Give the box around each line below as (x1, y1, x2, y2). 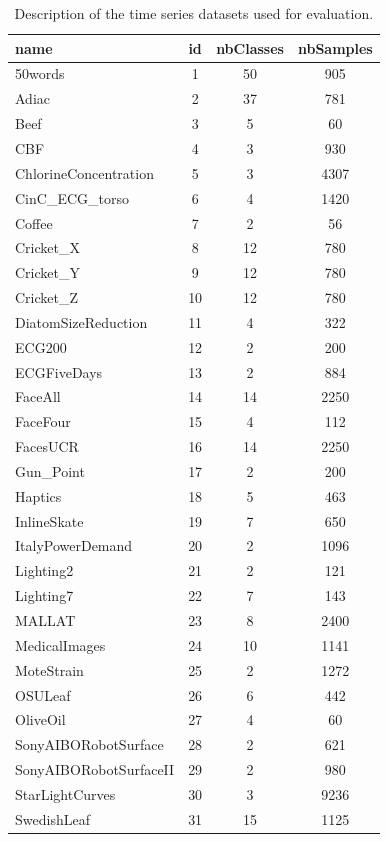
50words (15, 63, 65, 84)
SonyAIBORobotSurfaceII (15, 759, 175, 780)
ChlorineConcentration (15, 162, 154, 183)
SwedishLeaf (15, 808, 90, 829)
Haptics (15, 485, 62, 506)
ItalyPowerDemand (15, 535, 133, 556)
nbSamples (297, 37, 373, 58)
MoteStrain (15, 659, 84, 680)
